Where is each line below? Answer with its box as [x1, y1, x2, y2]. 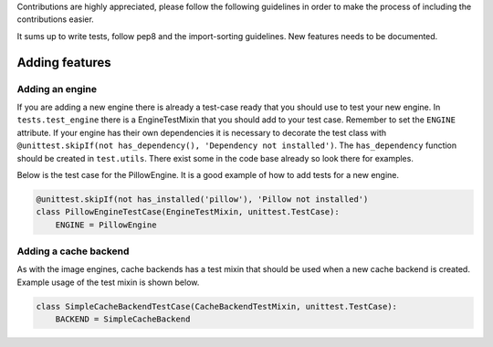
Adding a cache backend [16, 245, 130, 258]
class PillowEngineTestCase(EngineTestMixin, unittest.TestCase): [36, 206, 340, 217]
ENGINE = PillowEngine [55, 219, 157, 230]
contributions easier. [16, 14, 95, 25]
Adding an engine [16, 82, 98, 95]
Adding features [16, 55, 111, 70]
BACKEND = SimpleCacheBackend [55, 314, 191, 324]
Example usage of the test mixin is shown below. [16, 277, 200, 288]
